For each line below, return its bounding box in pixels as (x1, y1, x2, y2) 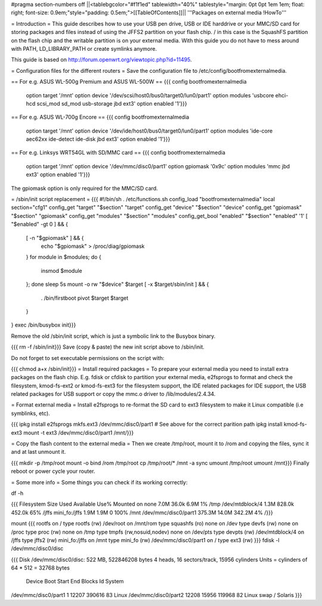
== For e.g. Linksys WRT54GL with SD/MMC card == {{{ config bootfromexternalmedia (11, 149, 226, 156)
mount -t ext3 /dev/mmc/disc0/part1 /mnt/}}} (23, 429, 134, 436)
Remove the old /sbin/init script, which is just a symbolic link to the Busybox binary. (11, 332, 216, 340)
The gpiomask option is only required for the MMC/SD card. (11, 184, 158, 192)
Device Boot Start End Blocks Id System (26, 578, 124, 585)
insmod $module (41, 267, 83, 274)
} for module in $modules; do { (26, 254, 101, 261)
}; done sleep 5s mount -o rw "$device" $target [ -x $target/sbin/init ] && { (26, 281, 209, 288)
